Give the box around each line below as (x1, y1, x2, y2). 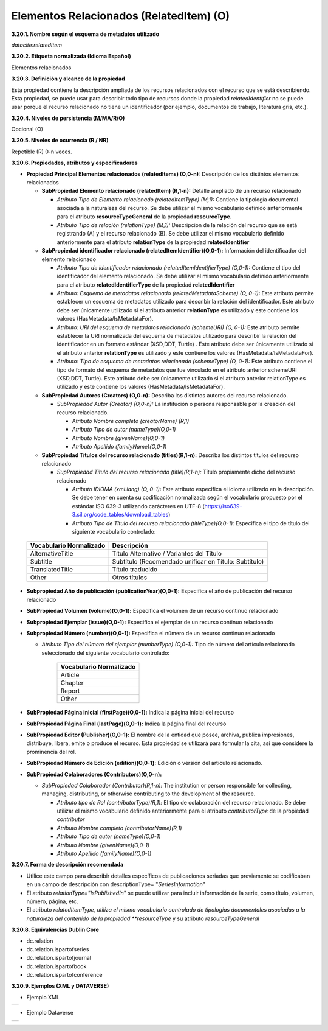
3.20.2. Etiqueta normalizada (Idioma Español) (11, 52, 131, 60)
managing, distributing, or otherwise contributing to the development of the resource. (41, 790, 256, 797)
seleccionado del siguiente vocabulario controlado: (41, 649, 170, 657)
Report (60, 687, 80, 695)
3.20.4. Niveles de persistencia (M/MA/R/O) (11, 114, 125, 122)
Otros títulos (112, 573, 148, 582)
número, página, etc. (26, 898, 78, 905)
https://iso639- (204, 502, 242, 509)
